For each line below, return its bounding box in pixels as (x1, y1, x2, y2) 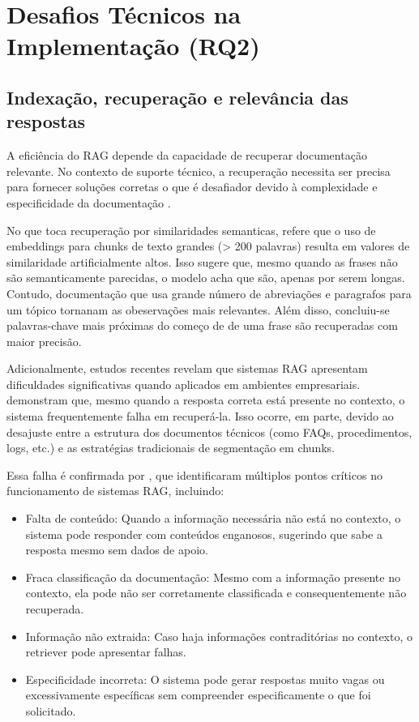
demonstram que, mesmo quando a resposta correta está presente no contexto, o (6, 391, 405, 408)
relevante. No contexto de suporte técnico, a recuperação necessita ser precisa (6, 162, 391, 179)
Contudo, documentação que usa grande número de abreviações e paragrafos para (6, 284, 412, 301)
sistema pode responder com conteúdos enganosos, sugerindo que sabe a (25, 525, 383, 542)
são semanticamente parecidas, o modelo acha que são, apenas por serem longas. (6, 269, 405, 286)
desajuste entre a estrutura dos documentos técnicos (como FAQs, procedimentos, (6, 423, 413, 440)
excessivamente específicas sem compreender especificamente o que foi (25, 686, 371, 703)
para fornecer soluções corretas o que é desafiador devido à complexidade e (6, 178, 378, 195)
